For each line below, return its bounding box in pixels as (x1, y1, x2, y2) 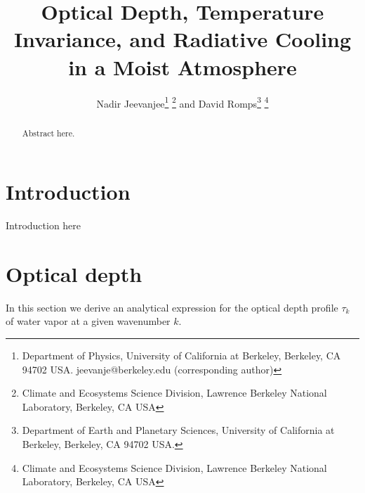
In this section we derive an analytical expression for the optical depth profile (6, 300, 338, 314)
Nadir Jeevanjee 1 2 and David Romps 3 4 (96, 94, 269, 110)
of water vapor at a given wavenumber (6, 314, 171, 328)
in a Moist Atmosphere (68, 52, 297, 81)
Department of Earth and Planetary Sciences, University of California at (22, 423, 335, 437)
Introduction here (6, 218, 81, 233)
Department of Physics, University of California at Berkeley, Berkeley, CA (22, 348, 341, 363)
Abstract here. (22, 127, 75, 139)
